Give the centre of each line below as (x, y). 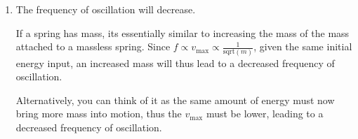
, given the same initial (303, 46)
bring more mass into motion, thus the (99, 114)
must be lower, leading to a (265, 114)
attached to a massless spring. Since (93, 46)
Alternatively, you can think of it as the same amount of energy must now (175, 100)
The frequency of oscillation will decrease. (106, 9)
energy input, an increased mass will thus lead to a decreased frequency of (175, 63)
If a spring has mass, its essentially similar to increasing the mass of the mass (183, 32)
